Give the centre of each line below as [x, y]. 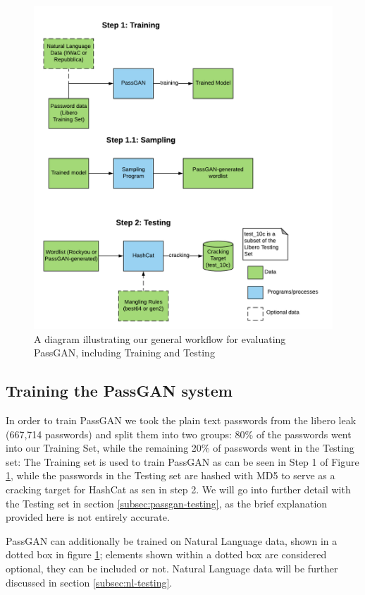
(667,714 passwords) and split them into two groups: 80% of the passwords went [179, 434]
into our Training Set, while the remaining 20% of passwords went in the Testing [180, 448]
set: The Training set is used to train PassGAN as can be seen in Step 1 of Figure [182, 461]
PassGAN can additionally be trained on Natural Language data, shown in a [172, 540]
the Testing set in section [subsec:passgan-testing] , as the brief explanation [167, 503]
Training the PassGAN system [119, 391]
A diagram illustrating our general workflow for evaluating [160, 338]
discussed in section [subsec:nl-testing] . [89, 582]
